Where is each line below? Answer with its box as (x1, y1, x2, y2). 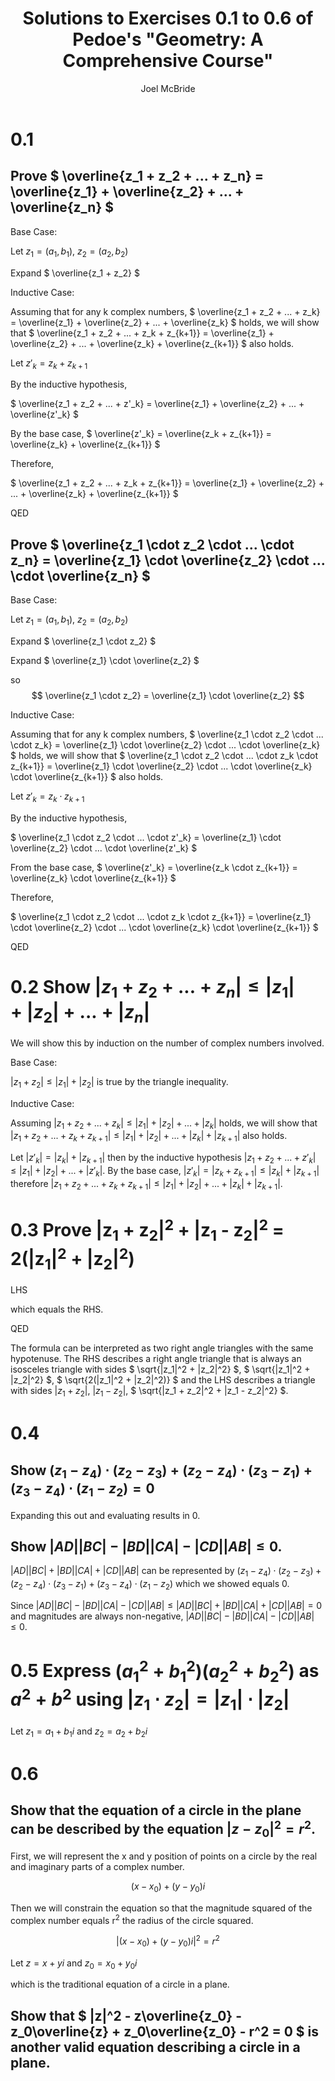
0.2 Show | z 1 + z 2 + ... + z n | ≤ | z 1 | (10, 975, 295, 1002)
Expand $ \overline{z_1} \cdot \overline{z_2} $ (10, 654, 200, 666)
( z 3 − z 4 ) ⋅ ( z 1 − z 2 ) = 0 (10, 1480, 155, 1500)
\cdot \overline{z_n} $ (10, 567, 151, 584)
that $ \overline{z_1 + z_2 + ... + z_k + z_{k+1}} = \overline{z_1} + (10, 327, 275, 339)
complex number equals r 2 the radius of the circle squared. (10, 1912, 254, 1926)
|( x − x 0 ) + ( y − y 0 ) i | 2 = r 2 (116, 1933, 220, 1949)
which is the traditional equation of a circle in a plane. (10, 1978, 230, 1991)
